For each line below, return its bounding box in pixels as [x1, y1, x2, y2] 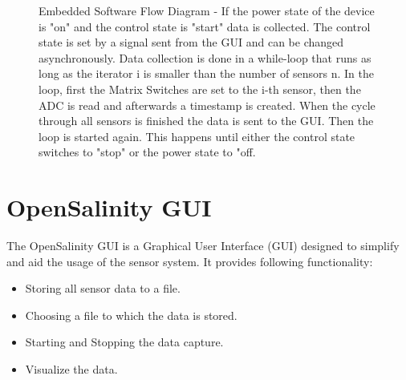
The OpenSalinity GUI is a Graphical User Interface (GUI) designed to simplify [6, 237, 400, 254]
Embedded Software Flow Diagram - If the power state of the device [39, 2, 375, 18]
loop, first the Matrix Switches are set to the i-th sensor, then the [39, 80, 361, 97]
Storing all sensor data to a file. [25, 280, 181, 297]
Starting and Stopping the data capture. [25, 334, 224, 350]
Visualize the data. [25, 361, 118, 378]
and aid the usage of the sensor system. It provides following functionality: [6, 253, 373, 269]
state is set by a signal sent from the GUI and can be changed [39, 34, 344, 51]
